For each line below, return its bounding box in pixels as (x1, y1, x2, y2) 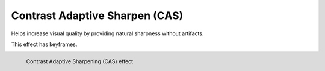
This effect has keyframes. (11, 41, 78, 48)
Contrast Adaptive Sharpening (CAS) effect (26, 58, 134, 65)
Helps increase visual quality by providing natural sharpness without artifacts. (11, 30, 204, 37)
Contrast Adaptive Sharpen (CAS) (11, 9, 184, 22)
